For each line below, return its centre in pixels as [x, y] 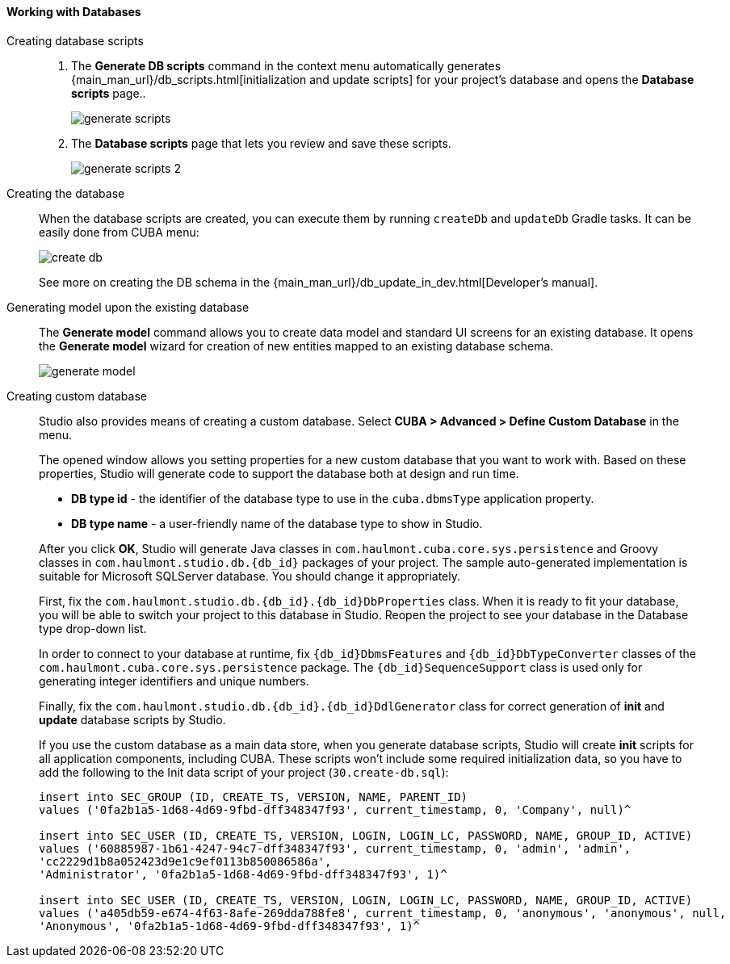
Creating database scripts [75, 40]
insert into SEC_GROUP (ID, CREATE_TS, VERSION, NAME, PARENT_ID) [254, 796]
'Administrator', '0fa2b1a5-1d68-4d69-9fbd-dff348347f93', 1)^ [243, 874]
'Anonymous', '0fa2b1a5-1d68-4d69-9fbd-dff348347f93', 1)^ [230, 926]
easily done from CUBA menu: [119, 232]
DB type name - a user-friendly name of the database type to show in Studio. [277, 523]
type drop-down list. [93, 628]
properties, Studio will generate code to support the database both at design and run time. [279, 473]
